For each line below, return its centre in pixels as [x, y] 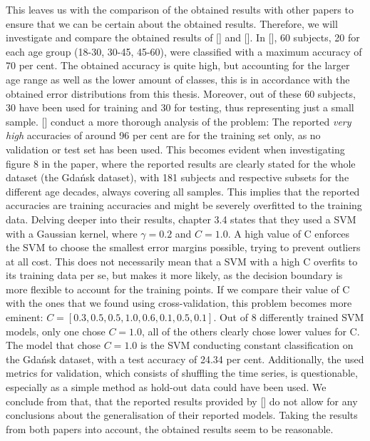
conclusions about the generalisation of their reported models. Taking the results [182, 415]
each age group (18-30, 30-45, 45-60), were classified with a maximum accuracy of [184, 51]
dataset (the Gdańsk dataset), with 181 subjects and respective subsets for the [178, 177]
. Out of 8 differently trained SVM [289, 317]
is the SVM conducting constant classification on [247, 345]
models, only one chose [56, 331]
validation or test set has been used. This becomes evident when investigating [175, 149]
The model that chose [53, 345]
